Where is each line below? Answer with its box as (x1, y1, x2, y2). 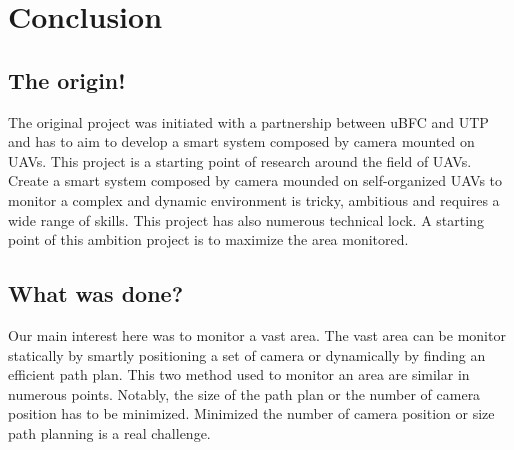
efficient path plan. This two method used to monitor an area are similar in (8, 364, 470, 385)
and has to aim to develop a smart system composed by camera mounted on (8, 131, 475, 152)
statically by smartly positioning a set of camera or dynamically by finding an (8, 344, 486, 365)
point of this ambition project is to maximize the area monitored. (8, 229, 409, 250)
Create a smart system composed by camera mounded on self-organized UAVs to (8, 170, 503, 191)
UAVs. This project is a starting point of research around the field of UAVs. (8, 150, 472, 171)
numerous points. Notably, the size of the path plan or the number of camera (8, 383, 481, 404)
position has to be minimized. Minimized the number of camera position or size (8, 403, 495, 424)
